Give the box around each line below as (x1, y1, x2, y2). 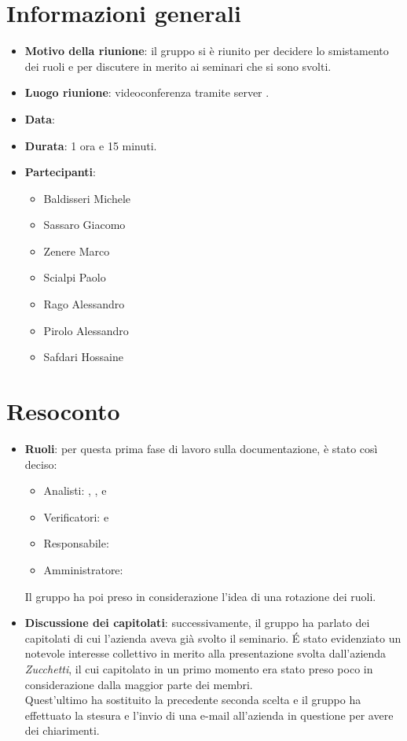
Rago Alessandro (43, 296, 125, 312)
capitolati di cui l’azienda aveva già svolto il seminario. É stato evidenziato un (24, 629, 401, 646)
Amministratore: (43, 561, 123, 577)
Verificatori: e (43, 508, 109, 525)
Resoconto (6, 395, 120, 427)
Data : (24, 110, 55, 127)
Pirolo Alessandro (43, 322, 129, 338)
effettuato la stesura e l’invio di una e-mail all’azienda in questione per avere (24, 706, 394, 723)
